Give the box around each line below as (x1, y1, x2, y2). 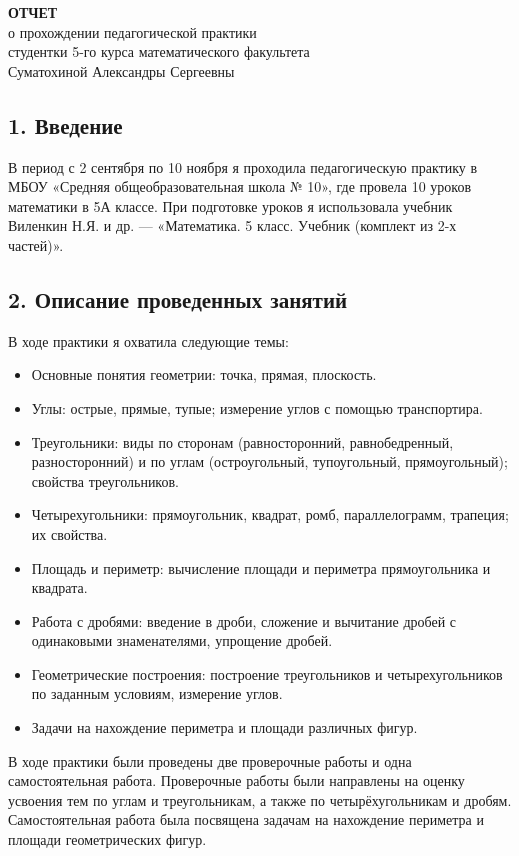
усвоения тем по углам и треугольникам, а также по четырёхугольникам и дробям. (8, 789, 512, 810)
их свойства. (31, 523, 108, 544)
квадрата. (31, 577, 88, 598)
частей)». (8, 234, 64, 255)
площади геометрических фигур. (8, 829, 207, 850)
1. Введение (8, 109, 123, 140)
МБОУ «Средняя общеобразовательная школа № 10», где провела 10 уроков (8, 176, 472, 197)
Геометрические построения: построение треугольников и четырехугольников (31, 663, 503, 684)
